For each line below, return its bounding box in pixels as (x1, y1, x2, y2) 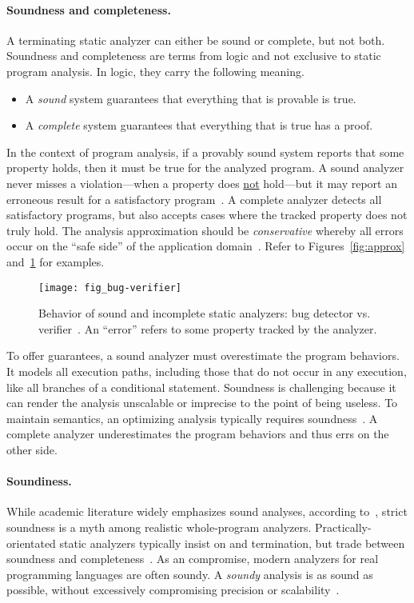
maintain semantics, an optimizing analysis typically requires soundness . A (6, 409, 378, 426)
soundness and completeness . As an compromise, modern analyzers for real (6, 550, 379, 567)
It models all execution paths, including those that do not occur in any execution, (6, 362, 407, 379)
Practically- (314, 518, 372, 535)
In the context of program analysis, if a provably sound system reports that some (6, 143, 404, 160)
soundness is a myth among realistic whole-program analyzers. (6, 518, 312, 535)
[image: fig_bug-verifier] (38, 282, 181, 294)
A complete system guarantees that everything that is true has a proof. (25, 117, 373, 134)
